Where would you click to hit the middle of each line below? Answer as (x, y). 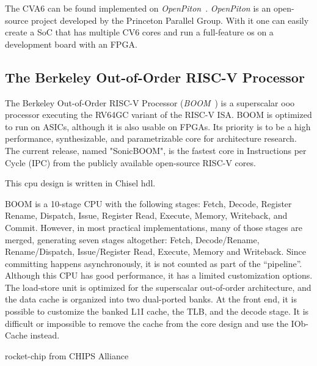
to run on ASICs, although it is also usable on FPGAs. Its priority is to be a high (158, 126)
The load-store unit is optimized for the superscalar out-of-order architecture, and (158, 287)
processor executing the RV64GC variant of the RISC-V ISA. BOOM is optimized (158, 115)
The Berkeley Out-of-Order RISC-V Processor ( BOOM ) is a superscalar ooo (150, 102)
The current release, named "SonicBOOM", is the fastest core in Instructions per (156, 150)
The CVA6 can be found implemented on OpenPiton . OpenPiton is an (138, 8)
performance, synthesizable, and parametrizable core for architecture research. (151, 138)
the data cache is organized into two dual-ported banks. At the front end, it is (151, 299)
